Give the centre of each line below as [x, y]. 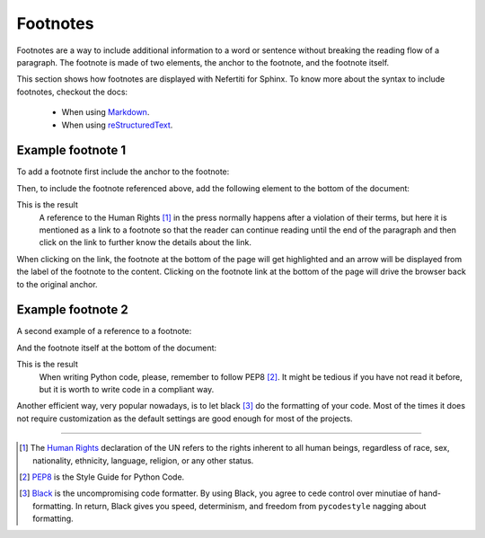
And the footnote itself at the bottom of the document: [117, 348]
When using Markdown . [106, 112]
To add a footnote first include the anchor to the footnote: [123, 172]
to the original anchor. [57, 284]
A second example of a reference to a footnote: [104, 331]
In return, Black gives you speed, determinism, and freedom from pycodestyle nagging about [251, 506]
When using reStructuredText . [117, 125]
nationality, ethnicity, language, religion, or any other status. [143, 460]
